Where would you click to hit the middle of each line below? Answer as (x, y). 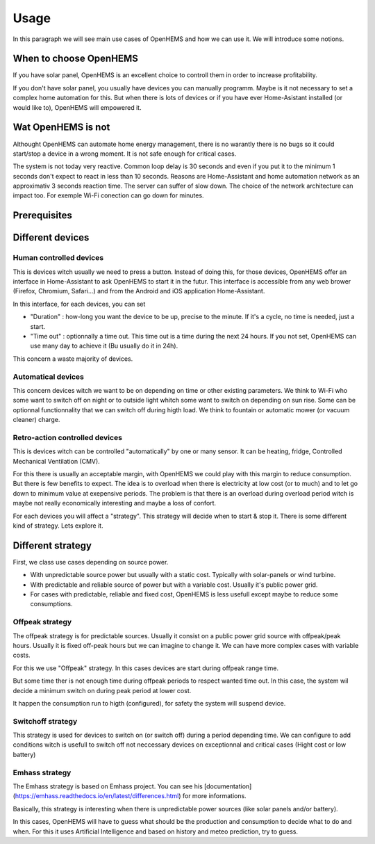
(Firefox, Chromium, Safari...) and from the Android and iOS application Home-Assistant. (139, 291)
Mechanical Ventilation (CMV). (56, 461)
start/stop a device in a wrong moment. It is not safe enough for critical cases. (125, 154)
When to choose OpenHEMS (75, 59)
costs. (22, 655)
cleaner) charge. (36, 420)
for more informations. (214, 796)
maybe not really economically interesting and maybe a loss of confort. (115, 503)
